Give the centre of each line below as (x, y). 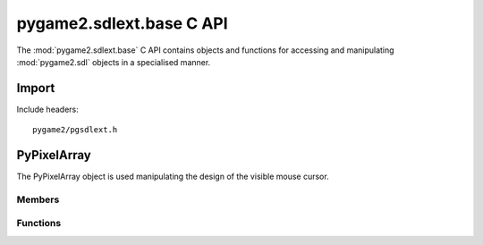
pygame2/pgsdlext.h (75, 130)
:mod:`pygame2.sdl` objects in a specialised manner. (114, 62)
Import (36, 88)
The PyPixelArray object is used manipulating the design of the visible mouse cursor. (173, 177)
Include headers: (48, 109)
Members (38, 199)
